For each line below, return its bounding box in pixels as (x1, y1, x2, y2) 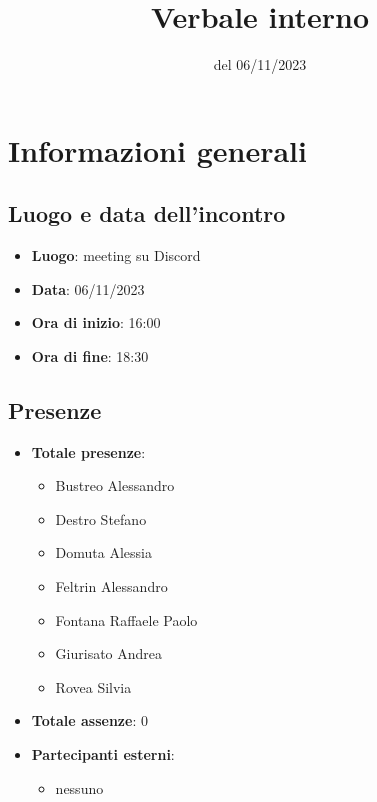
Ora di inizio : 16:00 (31, 312, 161, 333)
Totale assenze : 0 (31, 710, 148, 731)
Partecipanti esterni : (31, 744, 175, 765)
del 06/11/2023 (213, 54, 307, 75)
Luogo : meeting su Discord (31, 245, 201, 266)
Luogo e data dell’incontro (8, 198, 286, 229)
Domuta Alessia (55, 542, 152, 563)
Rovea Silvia (55, 676, 132, 697)
